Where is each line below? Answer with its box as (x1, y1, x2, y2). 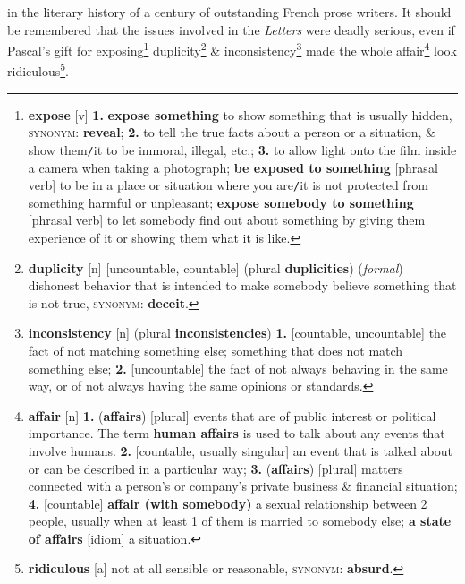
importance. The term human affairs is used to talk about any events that (28, 424, 445, 442)
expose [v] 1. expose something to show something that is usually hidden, (28, 105, 452, 124)
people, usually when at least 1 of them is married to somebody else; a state (28, 511, 452, 530)
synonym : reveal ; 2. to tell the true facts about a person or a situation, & (28, 123, 435, 142)
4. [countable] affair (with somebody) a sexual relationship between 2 (28, 494, 427, 512)
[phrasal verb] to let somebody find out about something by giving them (28, 210, 426, 229)
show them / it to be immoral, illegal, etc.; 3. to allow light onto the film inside (28, 140, 457, 159)
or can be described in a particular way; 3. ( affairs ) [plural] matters (28, 459, 403, 477)
